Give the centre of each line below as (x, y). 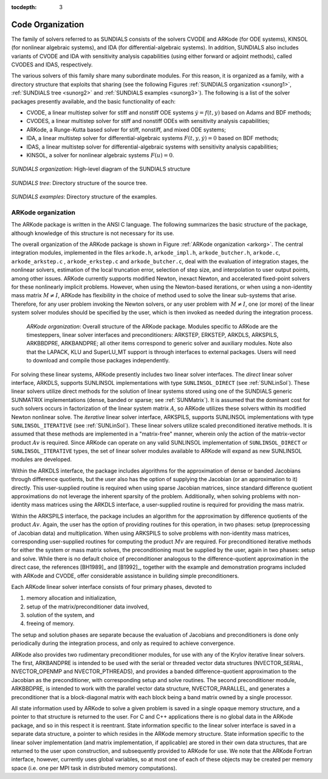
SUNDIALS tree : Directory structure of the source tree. (79, 183)
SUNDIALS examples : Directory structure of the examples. (84, 197)
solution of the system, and (60, 615)
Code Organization (48, 24)
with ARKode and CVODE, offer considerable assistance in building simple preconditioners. (125, 576)
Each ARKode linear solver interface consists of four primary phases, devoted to (111, 587)
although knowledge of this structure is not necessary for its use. (93, 233)
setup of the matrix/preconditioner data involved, (88, 607)
